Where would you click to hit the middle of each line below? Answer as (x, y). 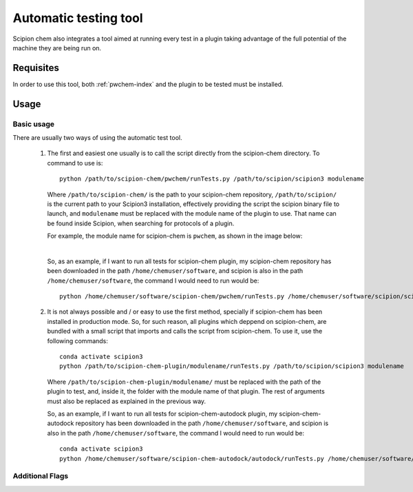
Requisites (36, 68)
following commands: (77, 340)
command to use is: (75, 163)
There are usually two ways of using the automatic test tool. (97, 137)
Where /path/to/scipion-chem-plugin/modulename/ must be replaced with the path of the (184, 382)
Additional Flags (41, 476)
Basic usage (34, 124)
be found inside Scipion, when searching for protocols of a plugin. (141, 223)
